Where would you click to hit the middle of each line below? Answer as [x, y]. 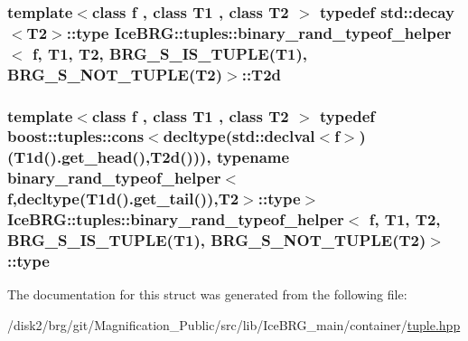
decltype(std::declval [239, 136]
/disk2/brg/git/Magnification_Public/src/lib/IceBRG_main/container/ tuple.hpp [234, 324]
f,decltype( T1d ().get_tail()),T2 [123, 199]
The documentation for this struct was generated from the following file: [207, 294]
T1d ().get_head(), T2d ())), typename [152, 157]
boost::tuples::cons [76, 136]
